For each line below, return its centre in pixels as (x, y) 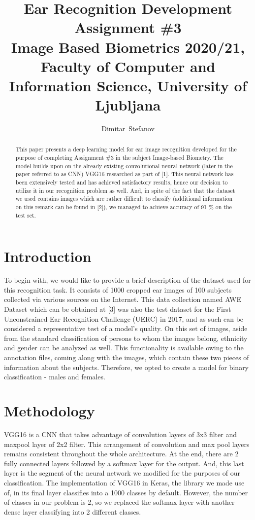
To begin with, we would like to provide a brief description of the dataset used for (127, 280)
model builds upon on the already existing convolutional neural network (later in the (124, 166)
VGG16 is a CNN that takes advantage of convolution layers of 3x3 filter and (120, 434)
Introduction (48, 256)
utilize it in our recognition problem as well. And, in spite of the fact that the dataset (125, 190)
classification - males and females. (55, 377)
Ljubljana (128, 105)
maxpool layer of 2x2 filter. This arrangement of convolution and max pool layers (127, 444)
